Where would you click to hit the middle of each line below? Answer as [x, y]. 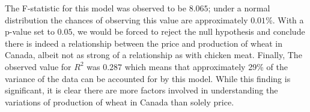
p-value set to [30, 31]
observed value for [38, 66]
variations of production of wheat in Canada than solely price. [120, 102]
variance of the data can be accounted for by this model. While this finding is [148, 78]
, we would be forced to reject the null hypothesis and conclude [189, 31]
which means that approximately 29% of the [206, 66]
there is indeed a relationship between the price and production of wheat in [144, 43]
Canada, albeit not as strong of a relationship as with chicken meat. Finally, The [153, 55]
